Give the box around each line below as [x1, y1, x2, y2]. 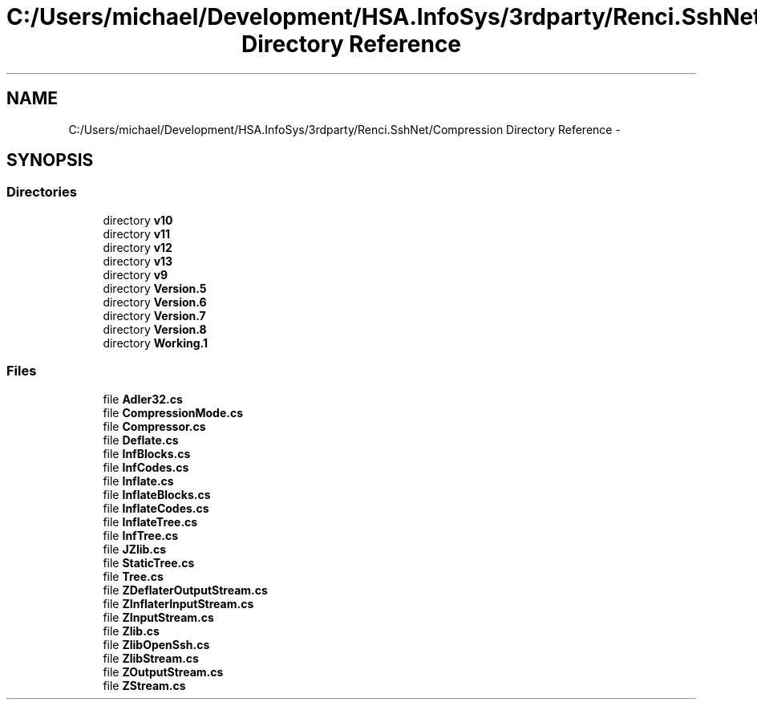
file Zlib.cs [103, 623, 160, 638]
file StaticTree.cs [103, 555, 195, 570]
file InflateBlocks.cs [103, 487, 211, 501]
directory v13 [103, 254, 173, 268]
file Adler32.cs [103, 392, 183, 406]
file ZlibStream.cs [103, 651, 199, 665]
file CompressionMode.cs [103, 405, 244, 420]
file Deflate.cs [103, 432, 179, 447]
